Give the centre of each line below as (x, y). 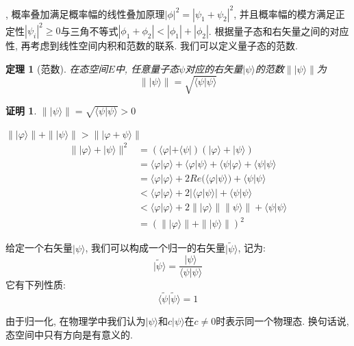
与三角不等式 (89, 30)
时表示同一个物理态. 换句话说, (282, 320)
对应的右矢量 (214, 68)
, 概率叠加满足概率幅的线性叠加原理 (85, 13)
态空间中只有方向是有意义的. (69, 334)
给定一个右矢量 (39, 248)
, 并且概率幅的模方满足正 (289, 13)
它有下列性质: (36, 285)
